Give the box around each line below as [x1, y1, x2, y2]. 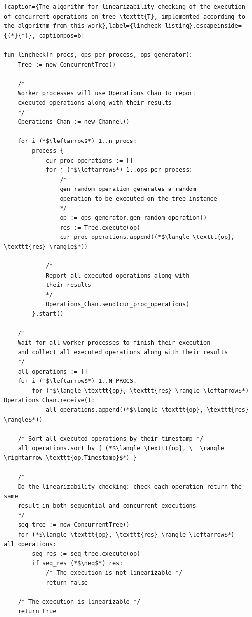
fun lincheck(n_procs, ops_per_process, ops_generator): [4, 51, 193, 58]
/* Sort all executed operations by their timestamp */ [18, 435, 204, 442]
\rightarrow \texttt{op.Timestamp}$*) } [4, 454, 137, 461]
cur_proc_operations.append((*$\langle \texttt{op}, [60, 234, 235, 241]
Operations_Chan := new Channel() [18, 119, 130, 126]
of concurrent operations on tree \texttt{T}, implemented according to [4, 13, 245, 20]
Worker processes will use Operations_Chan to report [18, 90, 196, 97]
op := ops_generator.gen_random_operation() [60, 214, 207, 222]
